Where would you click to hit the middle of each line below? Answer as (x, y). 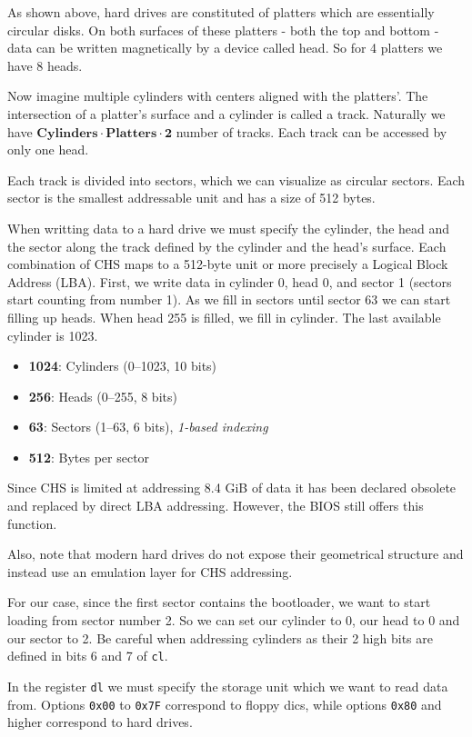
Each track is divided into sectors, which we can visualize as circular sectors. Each (236, 179)
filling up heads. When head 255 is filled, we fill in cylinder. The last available (224, 317)
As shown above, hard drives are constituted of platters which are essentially (221, 12)
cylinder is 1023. (53, 335)
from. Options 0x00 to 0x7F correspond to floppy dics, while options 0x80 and (225, 704)
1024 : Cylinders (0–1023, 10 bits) (123, 366)
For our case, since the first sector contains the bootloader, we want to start (219, 602)
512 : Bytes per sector (89, 457)
